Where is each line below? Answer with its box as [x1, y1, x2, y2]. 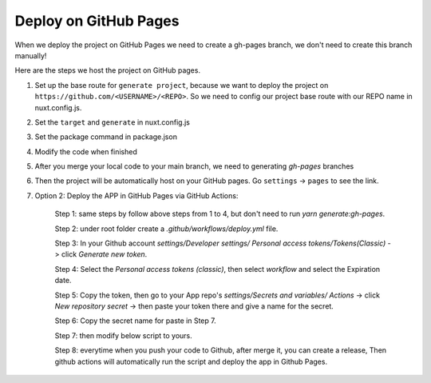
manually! [14, 50, 47, 60]
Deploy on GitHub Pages [14, 12, 180, 30]
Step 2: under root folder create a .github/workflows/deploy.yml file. [54, 224, 279, 233]
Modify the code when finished [34, 146, 137, 156]
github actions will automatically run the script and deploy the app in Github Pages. [54, 357, 327, 366]
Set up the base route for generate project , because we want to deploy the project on [34, 80, 329, 90]
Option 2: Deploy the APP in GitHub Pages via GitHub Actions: [34, 190, 239, 200]
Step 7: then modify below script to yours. [54, 330, 193, 340]
